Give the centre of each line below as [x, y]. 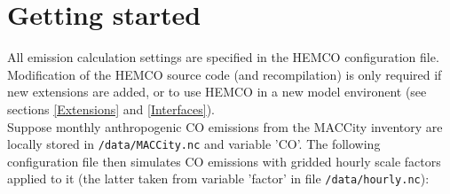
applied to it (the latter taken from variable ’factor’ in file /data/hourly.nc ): [218, 178]
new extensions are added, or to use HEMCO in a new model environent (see [217, 92]
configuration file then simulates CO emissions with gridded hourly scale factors [224, 161]
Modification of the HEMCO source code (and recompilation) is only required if [225, 74]
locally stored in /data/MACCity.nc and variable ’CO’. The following [194, 144]
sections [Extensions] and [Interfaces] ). [111, 109]
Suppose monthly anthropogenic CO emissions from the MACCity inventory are [225, 126]
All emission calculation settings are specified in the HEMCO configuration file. [223, 57]
